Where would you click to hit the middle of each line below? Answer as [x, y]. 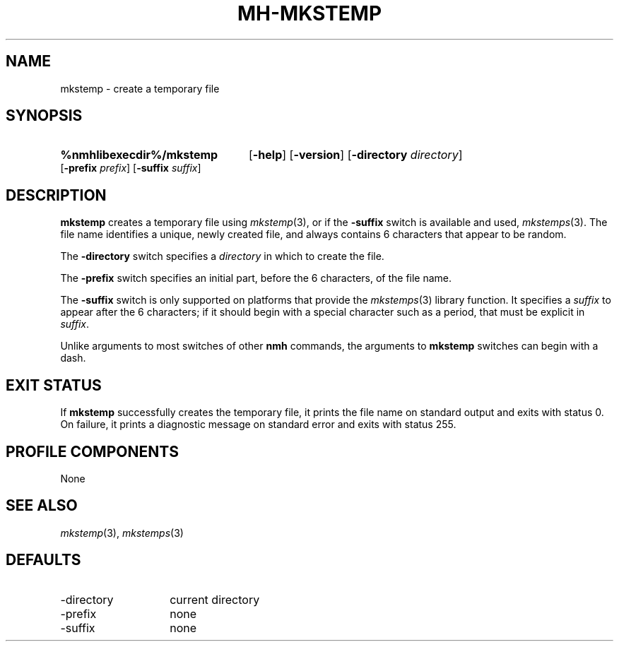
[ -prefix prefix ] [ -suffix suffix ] [131, 168]
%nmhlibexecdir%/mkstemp [139, 155]
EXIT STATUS [54, 385]
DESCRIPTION [56, 195]
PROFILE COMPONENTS [92, 451]
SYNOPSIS [44, 116]
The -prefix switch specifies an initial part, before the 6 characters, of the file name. [256, 278]
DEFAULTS [43, 560]
